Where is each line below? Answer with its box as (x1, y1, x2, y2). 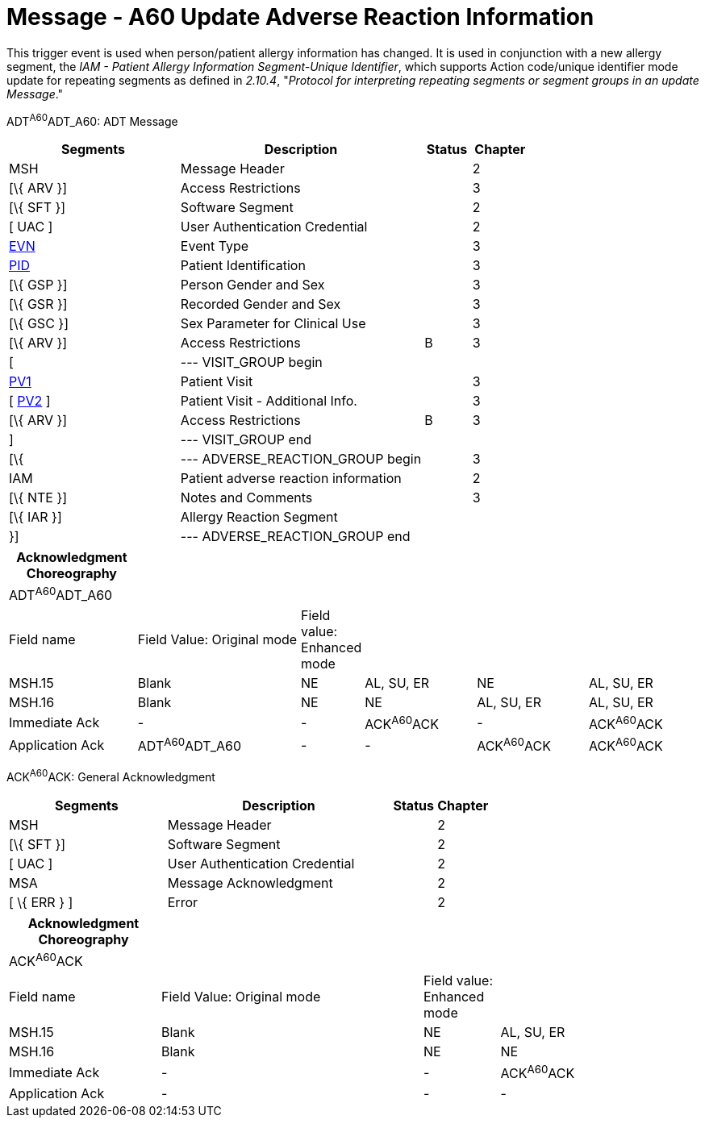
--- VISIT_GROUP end (180, 431, 312, 448)
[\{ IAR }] (9, 509, 62, 526)
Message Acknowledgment (167, 875, 333, 892)
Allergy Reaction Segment (180, 509, 338, 526)
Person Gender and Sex (180, 277, 325, 293)
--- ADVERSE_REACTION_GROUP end (180, 528, 411, 545)
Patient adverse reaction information (180, 470, 402, 487)
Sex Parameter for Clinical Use (180, 315, 366, 332)
